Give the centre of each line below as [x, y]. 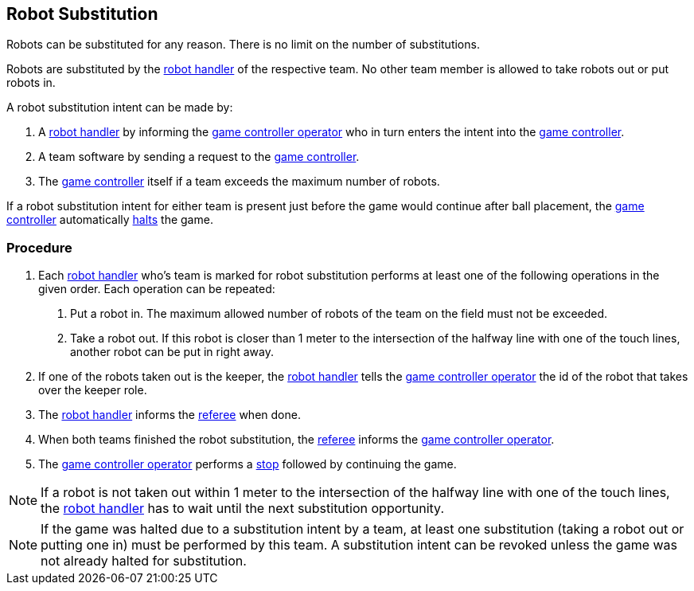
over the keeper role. [93, 390]
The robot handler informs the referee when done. [170, 415]
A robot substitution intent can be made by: [120, 108]
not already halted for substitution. [144, 561]
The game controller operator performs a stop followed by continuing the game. [248, 464]
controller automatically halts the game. [110, 220]
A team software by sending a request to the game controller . [199, 157]
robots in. [31, 83]
